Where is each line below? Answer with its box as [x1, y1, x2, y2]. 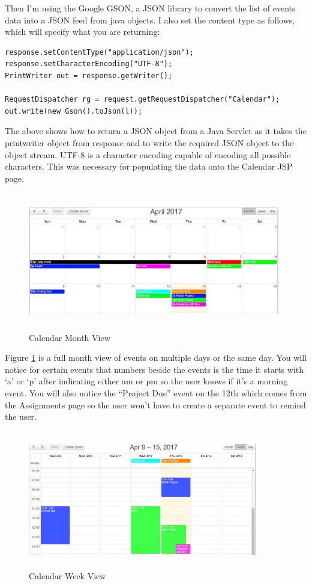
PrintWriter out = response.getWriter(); [5, 71, 173, 80]
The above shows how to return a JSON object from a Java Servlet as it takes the [5, 124, 307, 137]
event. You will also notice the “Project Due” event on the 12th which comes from [5, 387, 307, 399]
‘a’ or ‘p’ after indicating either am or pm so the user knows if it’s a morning [5, 375, 288, 387]
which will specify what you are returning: [5, 25, 160, 38]
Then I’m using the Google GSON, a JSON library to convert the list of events [5, 2, 296, 14]
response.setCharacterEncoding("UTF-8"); [5, 60, 173, 69]
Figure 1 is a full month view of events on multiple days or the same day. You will [5, 351, 307, 364]
